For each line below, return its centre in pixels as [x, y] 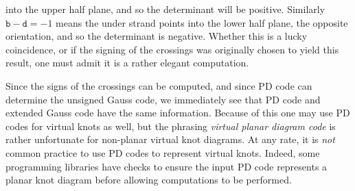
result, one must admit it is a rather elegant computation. [127, 63]
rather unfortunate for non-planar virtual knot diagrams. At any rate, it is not [170, 139]
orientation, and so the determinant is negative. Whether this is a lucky [157, 36]
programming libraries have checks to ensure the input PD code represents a [167, 166]
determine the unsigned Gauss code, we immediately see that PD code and [163, 99]
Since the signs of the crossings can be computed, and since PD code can [159, 85]
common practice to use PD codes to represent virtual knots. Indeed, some [163, 152]
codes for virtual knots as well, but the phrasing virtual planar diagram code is [171, 126]
